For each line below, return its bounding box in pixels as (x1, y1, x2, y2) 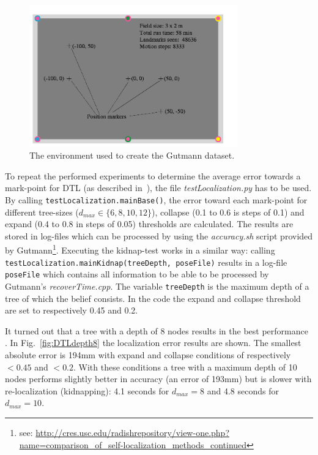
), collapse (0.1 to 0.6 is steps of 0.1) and (152, 205, 305, 218)
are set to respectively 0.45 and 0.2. (5, 304, 138, 317)
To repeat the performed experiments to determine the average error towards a (5, 169, 301, 182)
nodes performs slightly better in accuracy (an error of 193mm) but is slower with (5, 372, 312, 385)
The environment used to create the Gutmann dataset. (29, 149, 235, 162)
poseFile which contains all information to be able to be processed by (5, 268, 269, 280)
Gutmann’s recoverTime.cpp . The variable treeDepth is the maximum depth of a (5, 280, 309, 292)
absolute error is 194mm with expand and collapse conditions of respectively (5, 348, 291, 361)
